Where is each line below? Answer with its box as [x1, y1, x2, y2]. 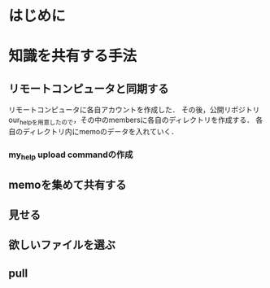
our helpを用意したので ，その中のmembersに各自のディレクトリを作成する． [8, 115, 255, 126]
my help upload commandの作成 [8, 149, 133, 162]
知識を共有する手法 [8, 47, 137, 65]
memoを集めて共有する [8, 177, 127, 191]
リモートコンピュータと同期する [8, 81, 169, 95]
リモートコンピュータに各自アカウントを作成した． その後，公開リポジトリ [8, 105, 260, 115]
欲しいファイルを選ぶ [8, 238, 115, 252]
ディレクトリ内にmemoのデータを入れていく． [22, 126, 179, 136]
